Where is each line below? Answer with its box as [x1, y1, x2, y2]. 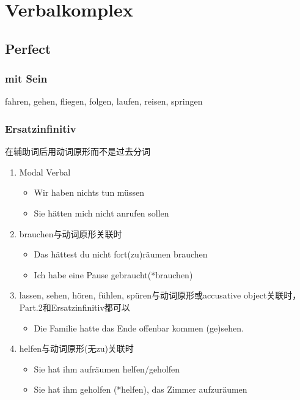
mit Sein [5, 71, 48, 86]
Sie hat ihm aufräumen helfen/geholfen [34, 362, 180, 375]
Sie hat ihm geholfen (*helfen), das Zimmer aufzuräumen [34, 383, 247, 396]
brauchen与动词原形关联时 [19, 227, 122, 240]
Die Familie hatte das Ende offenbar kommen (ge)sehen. [34, 321, 244, 334]
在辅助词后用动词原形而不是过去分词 [5, 145, 150, 158]
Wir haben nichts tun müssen [34, 186, 144, 199]
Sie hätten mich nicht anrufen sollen [34, 206, 169, 219]
